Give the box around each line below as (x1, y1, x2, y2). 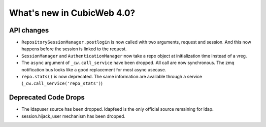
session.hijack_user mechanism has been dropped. (21, 113, 126, 119)
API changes (9, 26, 49, 34)
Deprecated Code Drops (9, 94, 85, 102)
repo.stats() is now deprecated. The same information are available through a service (21, 74, 202, 80)
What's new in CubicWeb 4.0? (9, 7, 135, 18)
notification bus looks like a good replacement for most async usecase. (21, 66, 166, 72)
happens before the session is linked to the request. (21, 46, 127, 52)
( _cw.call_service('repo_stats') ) (21, 80, 103, 86)
